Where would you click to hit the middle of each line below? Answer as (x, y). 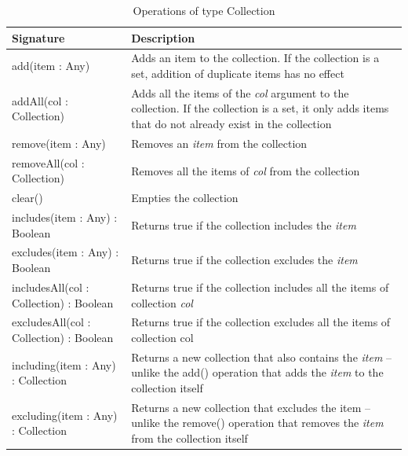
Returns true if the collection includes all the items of (260, 287)
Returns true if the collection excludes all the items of (261, 322)
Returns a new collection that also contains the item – (262, 357)
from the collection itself (189, 438)
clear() (27, 198)
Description (163, 37)
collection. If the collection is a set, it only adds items (260, 108)
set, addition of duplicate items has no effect (238, 74)
